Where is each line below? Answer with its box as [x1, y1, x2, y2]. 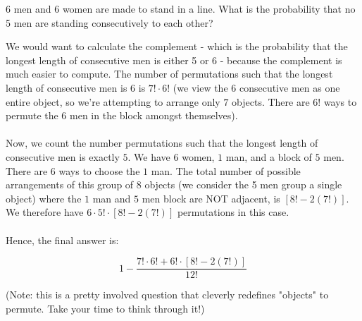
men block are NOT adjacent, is [142, 190, 280, 205]
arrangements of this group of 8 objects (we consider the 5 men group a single [6, 177, 342, 192]
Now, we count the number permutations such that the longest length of [6, 135, 318, 150]
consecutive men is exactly [6, 149, 120, 164]
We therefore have [6, 205, 84, 219]
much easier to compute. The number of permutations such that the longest [6, 66, 333, 81]
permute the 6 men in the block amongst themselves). [6, 108, 238, 123]
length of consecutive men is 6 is [6, 80, 146, 95]
